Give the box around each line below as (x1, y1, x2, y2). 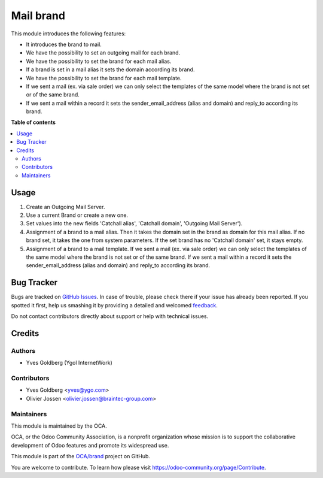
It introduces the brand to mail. (26, 41, 102, 48)
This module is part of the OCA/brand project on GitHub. (11, 453, 151, 460)
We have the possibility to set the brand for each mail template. (26, 74, 182, 81)
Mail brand (11, 9, 66, 22)
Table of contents (11, 119, 56, 126)
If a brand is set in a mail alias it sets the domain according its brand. (26, 66, 195, 73)
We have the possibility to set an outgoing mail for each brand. (26, 49, 181, 56)
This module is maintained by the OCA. (11, 422, 107, 429)
